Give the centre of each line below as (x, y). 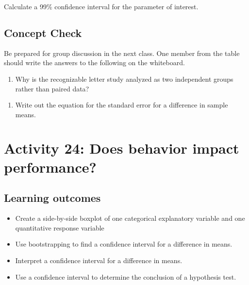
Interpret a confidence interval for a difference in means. (99, 260)
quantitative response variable (60, 227)
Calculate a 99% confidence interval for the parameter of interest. (101, 6)
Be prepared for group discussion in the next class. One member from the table (122, 53)
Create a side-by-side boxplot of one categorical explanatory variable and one (130, 218)
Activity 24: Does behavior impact (122, 148)
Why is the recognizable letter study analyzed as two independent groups (124, 79)
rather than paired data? (52, 88)
